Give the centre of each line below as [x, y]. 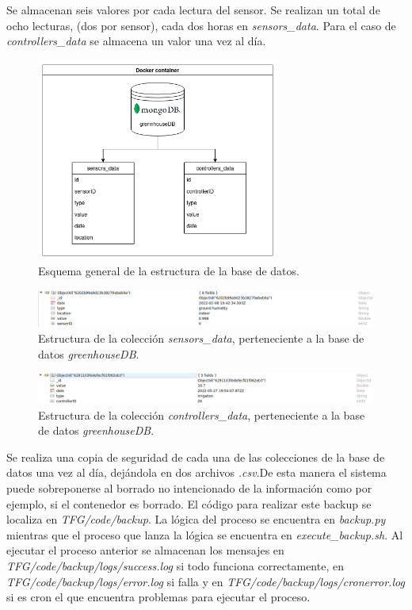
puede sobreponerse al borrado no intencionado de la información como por [189, 488]
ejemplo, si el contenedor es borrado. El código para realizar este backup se [189, 503]
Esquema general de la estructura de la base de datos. [169, 271]
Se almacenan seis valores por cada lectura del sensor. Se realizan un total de [193, 10]
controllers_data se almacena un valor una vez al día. [136, 41]
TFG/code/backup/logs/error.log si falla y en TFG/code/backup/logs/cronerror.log [206, 581]
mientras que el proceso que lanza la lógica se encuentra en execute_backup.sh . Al [205, 534]
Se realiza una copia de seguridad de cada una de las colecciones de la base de [196, 457]
